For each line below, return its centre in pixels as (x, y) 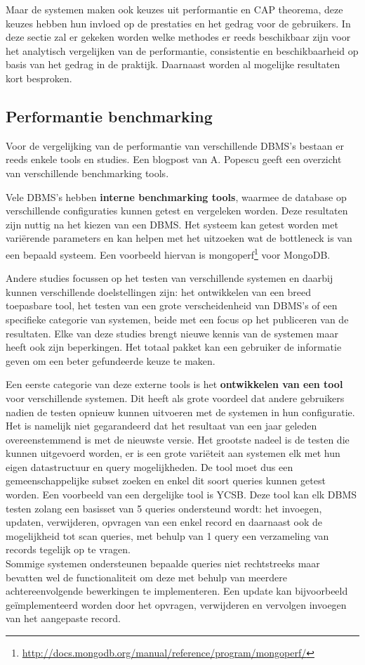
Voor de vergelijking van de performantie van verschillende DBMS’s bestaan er (175, 145)
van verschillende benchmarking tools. (87, 173)
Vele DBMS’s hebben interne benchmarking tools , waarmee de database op (176, 196)
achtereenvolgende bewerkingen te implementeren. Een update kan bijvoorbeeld (177, 591)
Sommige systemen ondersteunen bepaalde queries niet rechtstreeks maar (163, 563)
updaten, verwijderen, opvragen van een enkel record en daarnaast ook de (164, 522)
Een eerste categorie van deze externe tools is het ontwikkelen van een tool (174, 384)
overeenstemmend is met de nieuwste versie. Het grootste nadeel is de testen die (178, 439)
